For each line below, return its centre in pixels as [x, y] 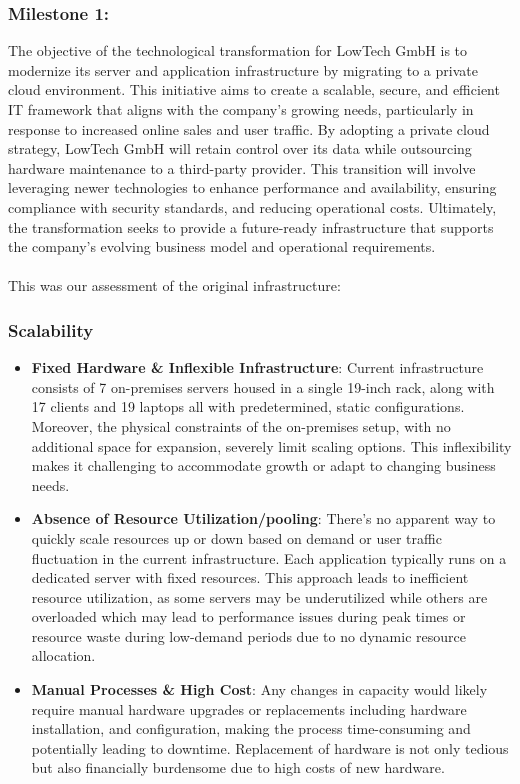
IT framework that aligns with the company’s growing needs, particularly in [241, 109]
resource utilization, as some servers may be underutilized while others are [259, 596]
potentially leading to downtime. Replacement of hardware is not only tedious [270, 747]
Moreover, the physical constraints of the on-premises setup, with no [241, 425]
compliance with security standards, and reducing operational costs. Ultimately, [252, 206]
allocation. [63, 655]
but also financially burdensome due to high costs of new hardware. [238, 767]
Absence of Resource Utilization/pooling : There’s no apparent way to [263, 518]
